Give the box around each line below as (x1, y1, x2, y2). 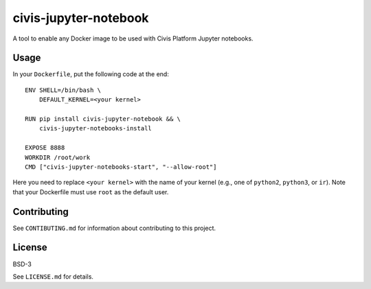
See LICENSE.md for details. (12, 272, 94, 281)
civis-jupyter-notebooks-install (38, 124, 153, 132)
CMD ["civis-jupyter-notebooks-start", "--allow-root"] (25, 163, 217, 171)
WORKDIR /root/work (25, 153, 91, 161)
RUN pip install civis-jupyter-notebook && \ (25, 115, 181, 123)
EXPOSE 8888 (25, 144, 65, 152)
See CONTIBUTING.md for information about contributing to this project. (12, 224, 216, 232)
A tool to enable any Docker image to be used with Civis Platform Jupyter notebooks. (12, 34, 254, 43)
